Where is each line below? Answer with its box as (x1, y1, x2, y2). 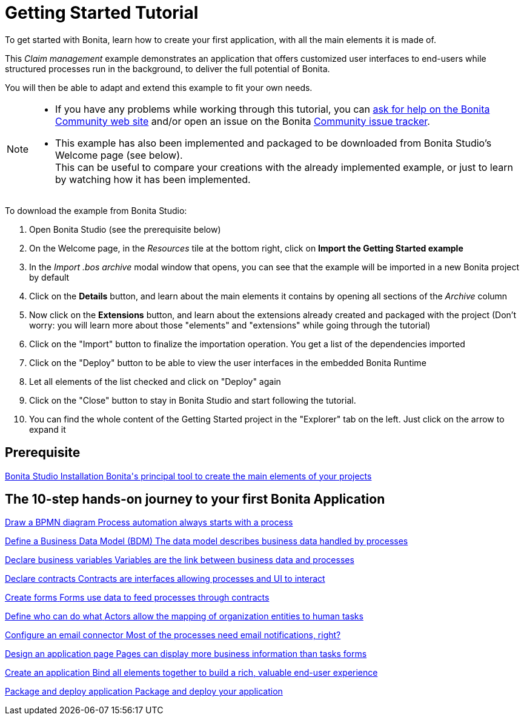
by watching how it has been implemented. (55, 173, 251, 185)
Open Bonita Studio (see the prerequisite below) (29, 224, 221, 235)
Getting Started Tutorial (5, 2, 199, 23)
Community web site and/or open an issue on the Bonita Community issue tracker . (55, 115, 430, 127)
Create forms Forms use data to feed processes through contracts (5, 592, 270, 603)
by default (29, 272, 70, 282)
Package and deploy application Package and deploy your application (5, 686, 283, 697)
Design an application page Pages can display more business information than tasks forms (5, 648, 367, 659)
